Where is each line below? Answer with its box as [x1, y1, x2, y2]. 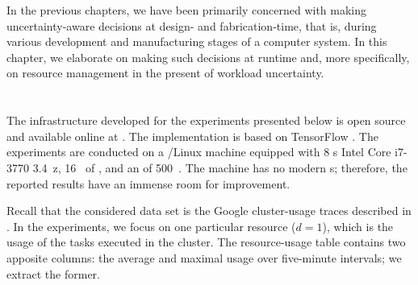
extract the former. [6, 265, 101, 282]
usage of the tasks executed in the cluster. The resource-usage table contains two [6, 233, 406, 250]
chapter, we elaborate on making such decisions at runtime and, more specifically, [6, 48, 410, 65]
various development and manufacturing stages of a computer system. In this [6, 33, 387, 50]
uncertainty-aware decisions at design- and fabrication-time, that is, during [6, 17, 377, 34]
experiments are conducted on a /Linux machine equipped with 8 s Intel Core [6, 143, 391, 160]
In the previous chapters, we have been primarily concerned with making [6, 2, 367, 18]
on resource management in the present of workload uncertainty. [6, 64, 324, 81]
